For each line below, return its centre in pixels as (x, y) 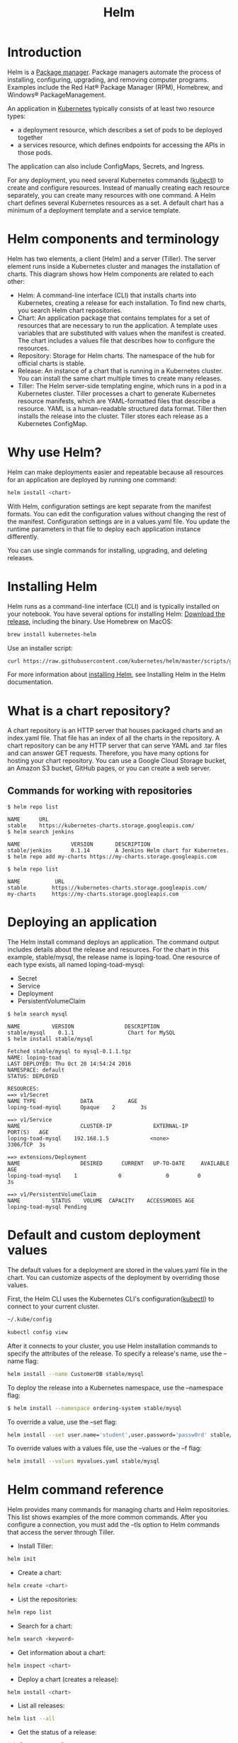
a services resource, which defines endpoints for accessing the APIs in (121, 145)
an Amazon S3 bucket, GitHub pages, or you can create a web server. (109, 768)
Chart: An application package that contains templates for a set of (114, 318)
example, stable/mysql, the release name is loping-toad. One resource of (114, 957)
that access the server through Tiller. (61, 1533)
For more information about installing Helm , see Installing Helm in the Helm (116, 675)
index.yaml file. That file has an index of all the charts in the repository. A (114, 738)
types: (17, 116)
